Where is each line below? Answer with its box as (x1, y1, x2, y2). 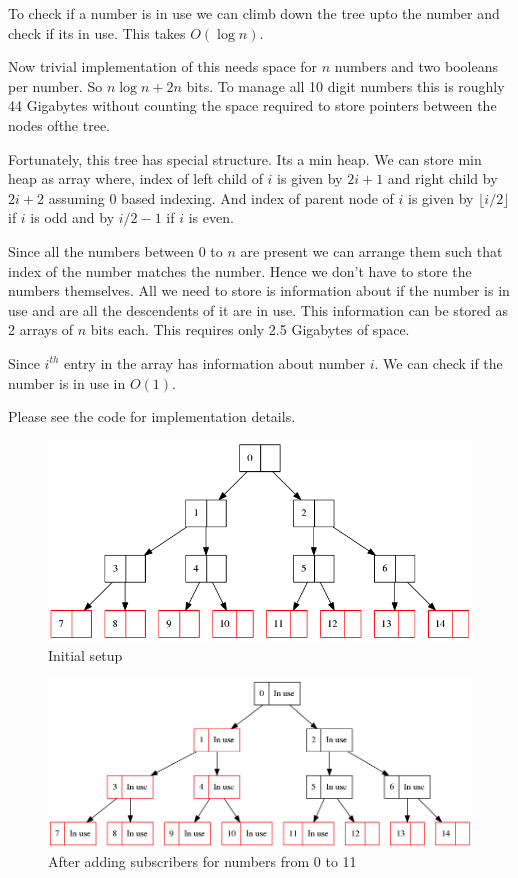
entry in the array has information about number (64, 352, 365, 373)
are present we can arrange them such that (240, 240, 503, 261)
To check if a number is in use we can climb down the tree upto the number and (8, 3, 500, 23)
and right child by (387, 168, 498, 189)
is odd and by (30, 207, 115, 228)
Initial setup (48, 644, 123, 665)
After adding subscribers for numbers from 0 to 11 (48, 851, 357, 872)
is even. (188, 207, 234, 228)
